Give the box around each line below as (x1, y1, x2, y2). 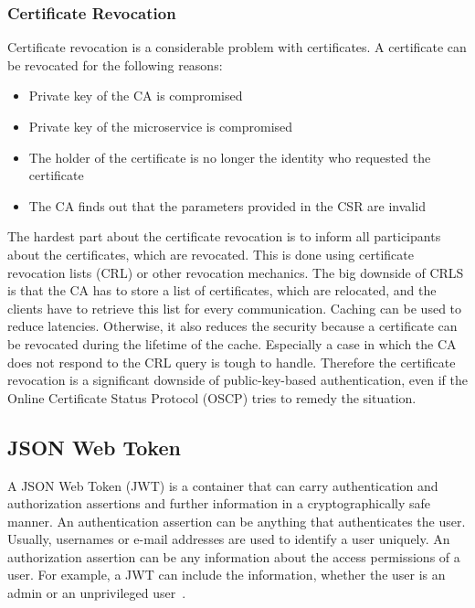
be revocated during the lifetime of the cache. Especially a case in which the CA (7, 334, 457, 353)
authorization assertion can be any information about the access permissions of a (7, 547, 460, 566)
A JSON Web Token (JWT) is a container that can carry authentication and (7, 475, 438, 495)
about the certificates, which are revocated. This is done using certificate (7, 244, 414, 263)
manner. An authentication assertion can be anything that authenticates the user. (7, 511, 466, 530)
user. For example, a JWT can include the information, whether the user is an (7, 565, 446, 584)
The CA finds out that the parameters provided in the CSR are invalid (28, 196, 426, 215)
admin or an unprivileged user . (7, 583, 186, 603)
